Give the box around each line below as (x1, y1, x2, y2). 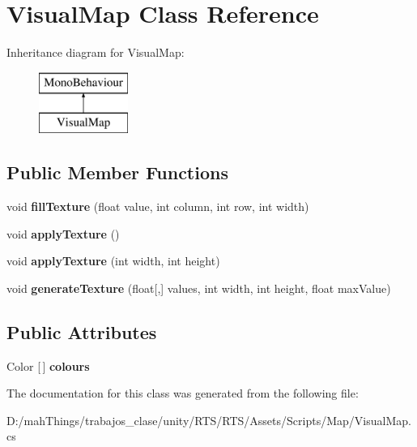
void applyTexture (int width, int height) (6, 252, 220, 269)
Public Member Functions (6, 160, 228, 185)
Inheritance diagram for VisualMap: (6, 44, 185, 61)
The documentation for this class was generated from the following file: (6, 385, 359, 402)
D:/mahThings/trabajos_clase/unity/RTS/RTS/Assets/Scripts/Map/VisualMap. (6, 411, 411, 428)
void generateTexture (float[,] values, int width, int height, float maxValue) (6, 279, 391, 296)
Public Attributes (6, 319, 157, 344)
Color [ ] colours (6, 357, 90, 374)
